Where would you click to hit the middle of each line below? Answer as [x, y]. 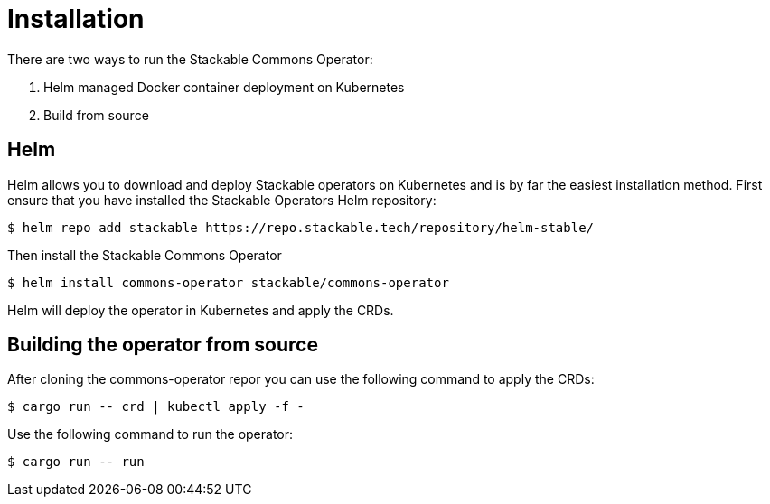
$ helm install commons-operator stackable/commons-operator [228, 282]
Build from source [96, 115]
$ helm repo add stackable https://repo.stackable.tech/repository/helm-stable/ [301, 227]
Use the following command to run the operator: [150, 434]
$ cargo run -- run [76, 462]
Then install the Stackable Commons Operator [145, 255]
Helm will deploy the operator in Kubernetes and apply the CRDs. [201, 310]
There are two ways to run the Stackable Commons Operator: [190, 59]
